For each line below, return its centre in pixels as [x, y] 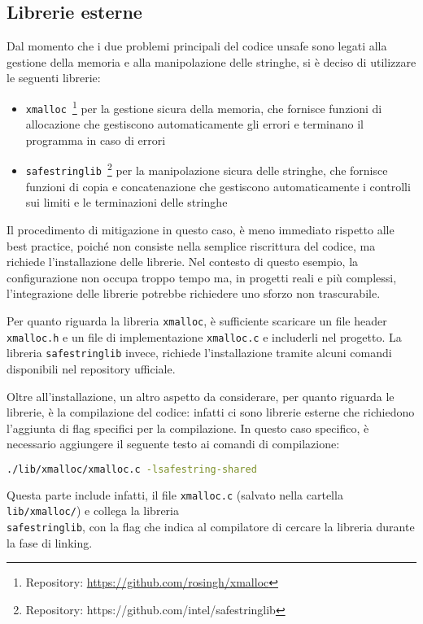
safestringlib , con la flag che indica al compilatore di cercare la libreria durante [211, 527]
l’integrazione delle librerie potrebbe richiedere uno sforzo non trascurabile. [194, 293]
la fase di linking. [50, 542]
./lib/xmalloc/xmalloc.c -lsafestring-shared [132, 469]
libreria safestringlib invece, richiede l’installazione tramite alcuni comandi [199, 353]
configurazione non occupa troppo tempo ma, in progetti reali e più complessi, [202, 277]
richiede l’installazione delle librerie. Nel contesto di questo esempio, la [183, 262]
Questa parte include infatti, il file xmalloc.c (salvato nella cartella [175, 494]
